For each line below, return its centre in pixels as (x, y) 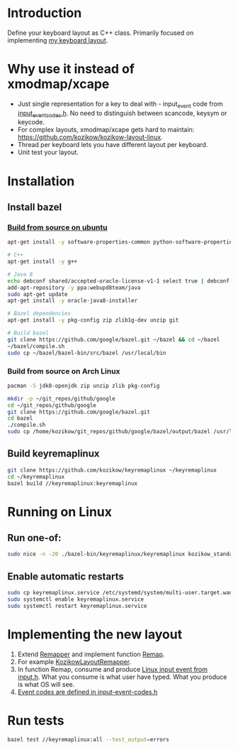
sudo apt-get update (38, 294)
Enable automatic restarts (66, 576)
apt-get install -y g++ (42, 262)
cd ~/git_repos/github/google (52, 405)
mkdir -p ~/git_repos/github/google (61, 398)
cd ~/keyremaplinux (36, 477)
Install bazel (35, 207)
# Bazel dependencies (39, 314)
